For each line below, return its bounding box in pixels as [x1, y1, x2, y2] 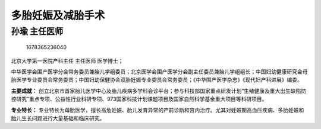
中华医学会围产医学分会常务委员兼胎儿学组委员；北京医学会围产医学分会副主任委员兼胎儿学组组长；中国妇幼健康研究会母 [11, 68, 308, 75]
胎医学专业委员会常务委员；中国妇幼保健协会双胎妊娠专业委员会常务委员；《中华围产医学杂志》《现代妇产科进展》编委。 [11, 76, 303, 83]
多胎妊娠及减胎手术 [11, 9, 105, 22]
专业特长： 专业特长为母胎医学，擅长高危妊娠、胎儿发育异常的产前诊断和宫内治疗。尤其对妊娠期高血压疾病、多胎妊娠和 [11, 107, 304, 114]
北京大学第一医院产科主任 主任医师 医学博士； [11, 57, 124, 64]
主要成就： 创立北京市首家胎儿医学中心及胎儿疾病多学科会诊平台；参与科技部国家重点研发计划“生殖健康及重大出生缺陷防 [11, 87, 307, 94]
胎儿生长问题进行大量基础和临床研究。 [11, 114, 105, 121]
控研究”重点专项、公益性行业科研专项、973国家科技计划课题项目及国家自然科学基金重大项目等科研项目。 [11, 95, 267, 103]
